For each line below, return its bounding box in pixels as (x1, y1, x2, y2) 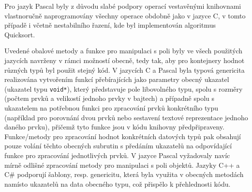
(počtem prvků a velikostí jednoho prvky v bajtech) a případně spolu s (4, 93, 215, 103)
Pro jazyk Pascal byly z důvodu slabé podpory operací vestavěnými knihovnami (4, 1, 241, 11)
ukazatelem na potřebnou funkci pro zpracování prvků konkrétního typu (4, 103, 219, 112)
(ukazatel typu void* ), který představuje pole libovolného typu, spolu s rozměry (4, 83, 243, 94)
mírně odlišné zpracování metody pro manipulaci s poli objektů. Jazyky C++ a (4, 160, 240, 170)
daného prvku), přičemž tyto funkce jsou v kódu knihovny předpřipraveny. (4, 122, 224, 132)
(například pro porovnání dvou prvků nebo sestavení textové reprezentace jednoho (4, 112, 248, 122)
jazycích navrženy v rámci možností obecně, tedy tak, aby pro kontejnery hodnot (4, 55, 245, 65)
